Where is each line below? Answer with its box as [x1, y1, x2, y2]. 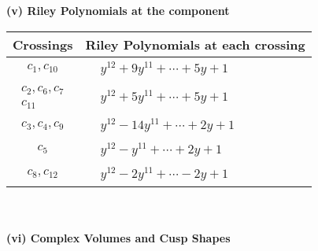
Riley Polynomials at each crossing [85, 35, 305, 54]
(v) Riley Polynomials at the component [6, 2, 230, 18]
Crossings [13, 35, 73, 54]
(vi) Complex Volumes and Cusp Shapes [6, 230, 231, 246]
